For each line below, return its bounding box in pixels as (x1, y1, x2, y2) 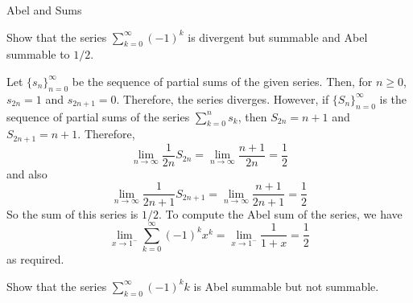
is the (379, 90, 407, 107)
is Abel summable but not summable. (193, 277, 379, 294)
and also (6, 165, 47, 182)
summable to (6, 46, 70, 63)
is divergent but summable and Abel (188, 28, 368, 45)
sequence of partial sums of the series (6, 108, 190, 125)
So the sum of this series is (6, 205, 138, 222)
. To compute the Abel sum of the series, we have (159, 205, 403, 222)
